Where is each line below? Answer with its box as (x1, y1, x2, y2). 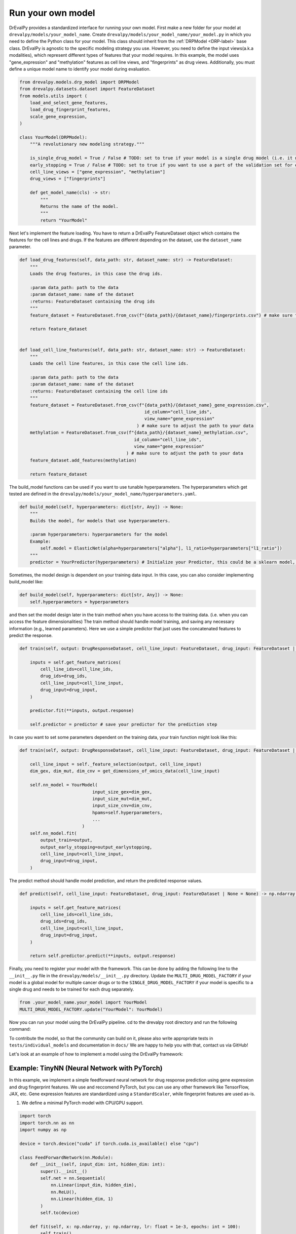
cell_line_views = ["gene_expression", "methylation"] (30, 169, 165, 175)
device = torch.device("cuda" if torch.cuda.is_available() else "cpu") (19, 1141, 199, 1147)
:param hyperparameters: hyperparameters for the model (30, 532, 168, 538)
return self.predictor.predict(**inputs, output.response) (30, 953, 176, 959)
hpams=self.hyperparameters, (92, 810, 163, 815)
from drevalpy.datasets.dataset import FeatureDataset (19, 86, 155, 92)
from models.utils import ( (19, 93, 87, 99)
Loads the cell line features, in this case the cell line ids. (30, 361, 189, 366)
